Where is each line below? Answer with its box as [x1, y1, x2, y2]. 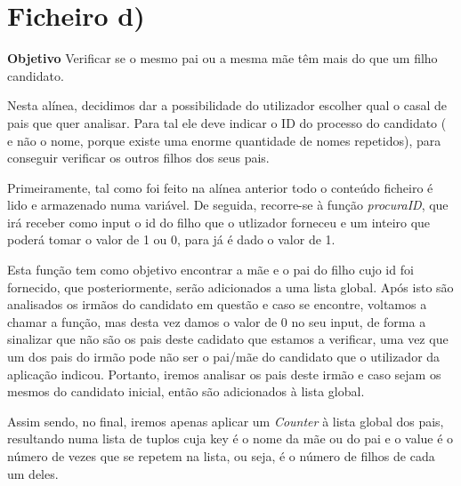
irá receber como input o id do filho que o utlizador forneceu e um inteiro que [7, 212, 431, 231]
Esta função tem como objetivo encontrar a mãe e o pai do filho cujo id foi [7, 260, 414, 279]
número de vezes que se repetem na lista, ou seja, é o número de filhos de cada [7, 447, 435, 465]
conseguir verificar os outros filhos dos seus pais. [7, 148, 270, 167]
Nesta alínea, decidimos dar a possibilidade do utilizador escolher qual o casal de [7, 96, 448, 115]
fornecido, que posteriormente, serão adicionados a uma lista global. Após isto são [7, 277, 454, 296]
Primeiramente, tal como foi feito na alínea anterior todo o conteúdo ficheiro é [7, 178, 433, 196]
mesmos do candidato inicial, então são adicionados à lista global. [7, 382, 365, 401]
